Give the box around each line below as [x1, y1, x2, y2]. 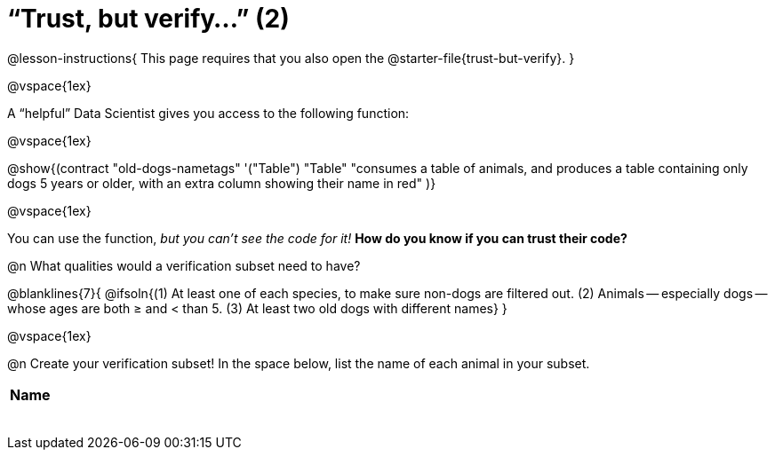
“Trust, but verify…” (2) [7, 4, 290, 34]
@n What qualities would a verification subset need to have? [7, 257, 361, 273]
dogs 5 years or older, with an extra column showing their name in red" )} [7, 175, 436, 191]
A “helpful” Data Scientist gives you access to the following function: [7, 105, 410, 121]
